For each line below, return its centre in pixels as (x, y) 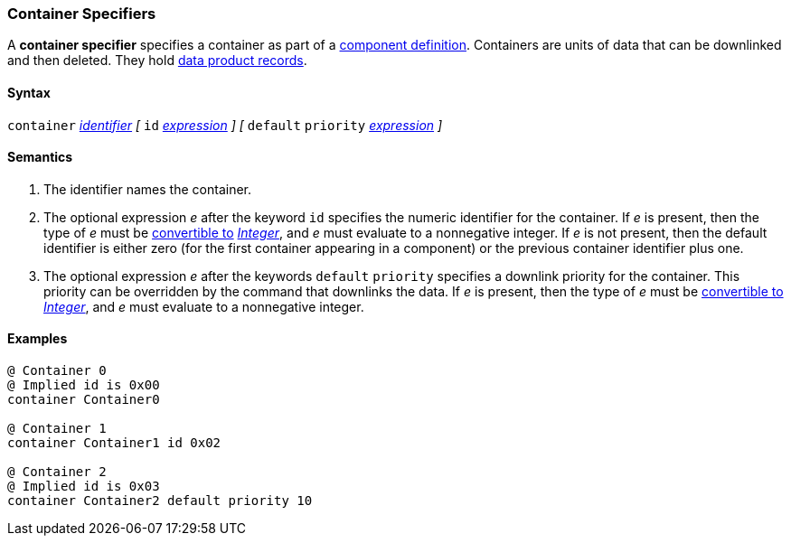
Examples (38, 339)
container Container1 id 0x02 (114, 443)
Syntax (29, 92)
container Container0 (84, 400)
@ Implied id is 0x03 (84, 487)
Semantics (40, 157)
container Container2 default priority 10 (160, 501)
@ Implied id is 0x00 (84, 385)
